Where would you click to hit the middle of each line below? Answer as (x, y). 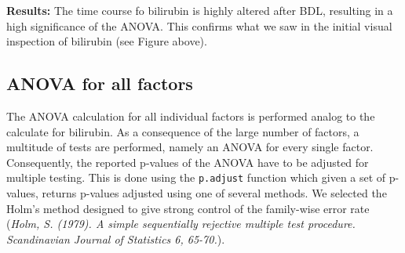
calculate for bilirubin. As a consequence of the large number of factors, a (183, 131)
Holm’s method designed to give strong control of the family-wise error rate (188, 208)
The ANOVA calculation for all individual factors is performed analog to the (191, 116)
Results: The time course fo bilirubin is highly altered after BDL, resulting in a (200, 10)
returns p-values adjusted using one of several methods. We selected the (214, 193)
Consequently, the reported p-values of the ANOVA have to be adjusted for (188, 162)
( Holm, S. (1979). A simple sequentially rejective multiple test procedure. (181, 224)
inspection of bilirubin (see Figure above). (107, 41)
